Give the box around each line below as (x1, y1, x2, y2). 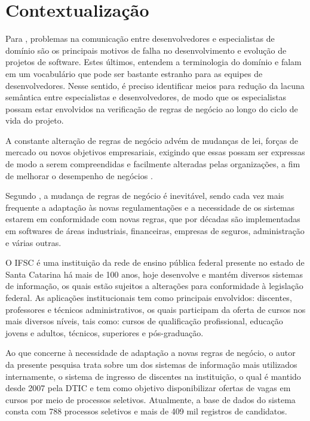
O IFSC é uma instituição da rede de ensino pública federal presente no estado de (5, 256, 305, 269)
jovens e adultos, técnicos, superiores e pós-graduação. (5, 326, 204, 339)
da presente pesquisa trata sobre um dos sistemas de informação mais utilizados (5, 358, 297, 370)
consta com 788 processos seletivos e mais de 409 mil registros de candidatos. (5, 405, 287, 417)
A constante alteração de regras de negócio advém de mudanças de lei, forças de (5, 134, 298, 146)
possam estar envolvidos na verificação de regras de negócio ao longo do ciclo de (5, 102, 298, 115)
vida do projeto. (5, 114, 64, 127)
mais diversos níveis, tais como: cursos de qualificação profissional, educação (5, 315, 283, 327)
